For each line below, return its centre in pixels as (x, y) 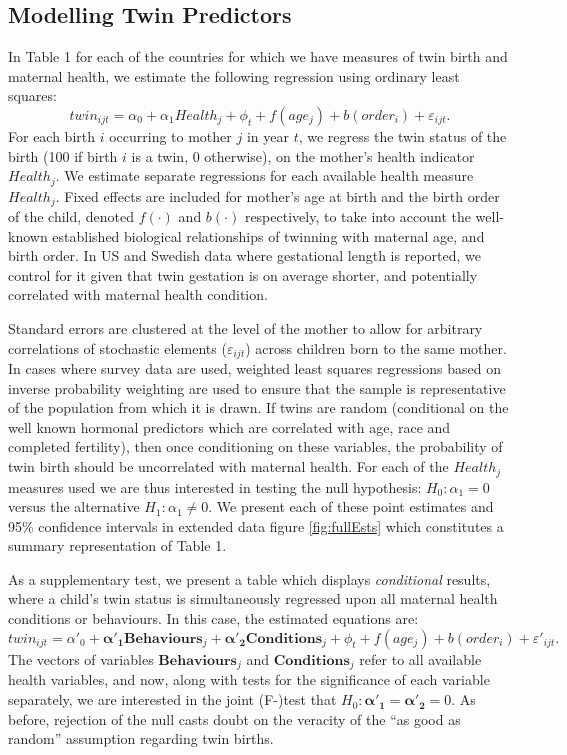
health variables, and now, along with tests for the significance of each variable (249, 679)
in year (267, 135)
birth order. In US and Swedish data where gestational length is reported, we (244, 255)
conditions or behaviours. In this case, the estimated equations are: (213, 618)
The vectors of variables (81, 658)
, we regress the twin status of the (402, 135)
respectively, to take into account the (357, 216)
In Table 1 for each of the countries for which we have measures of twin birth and (258, 56)
